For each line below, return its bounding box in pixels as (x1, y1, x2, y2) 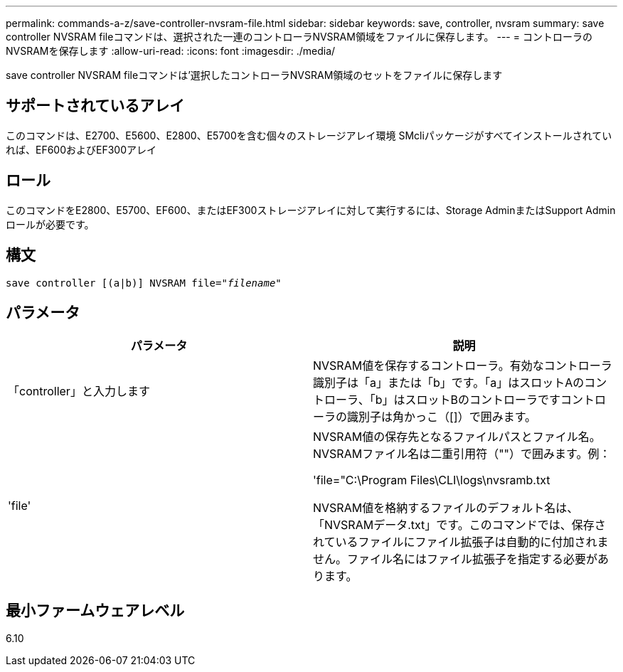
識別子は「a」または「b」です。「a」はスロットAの (313, 375, 585, 390)
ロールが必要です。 (6, 218, 95, 230)
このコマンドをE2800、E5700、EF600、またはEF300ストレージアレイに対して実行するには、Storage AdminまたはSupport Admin (6, 203, 616, 216)
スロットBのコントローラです (405, 393, 560, 407)
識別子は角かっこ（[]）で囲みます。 (347, 410, 537, 425)
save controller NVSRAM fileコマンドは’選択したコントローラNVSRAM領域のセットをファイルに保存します (6, 69, 503, 81)
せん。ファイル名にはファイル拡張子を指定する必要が (313, 552, 598, 567)
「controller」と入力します (8, 384, 150, 399)
